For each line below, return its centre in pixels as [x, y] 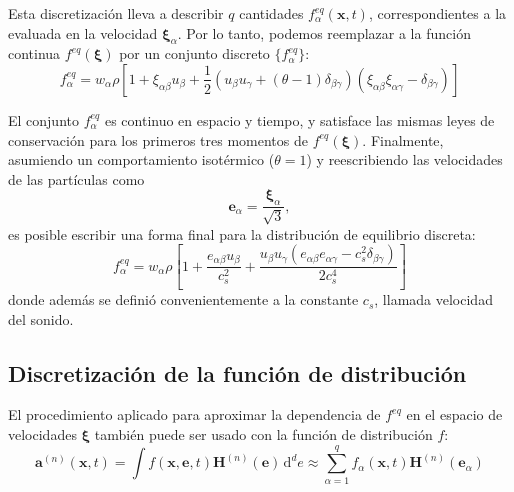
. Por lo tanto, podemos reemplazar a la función [324, 32]
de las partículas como [76, 178]
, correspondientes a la [437, 13]
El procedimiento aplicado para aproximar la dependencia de [194, 414]
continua [34, 53]
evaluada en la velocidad [83, 32]
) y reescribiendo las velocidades [404, 159]
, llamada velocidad [433, 299]
